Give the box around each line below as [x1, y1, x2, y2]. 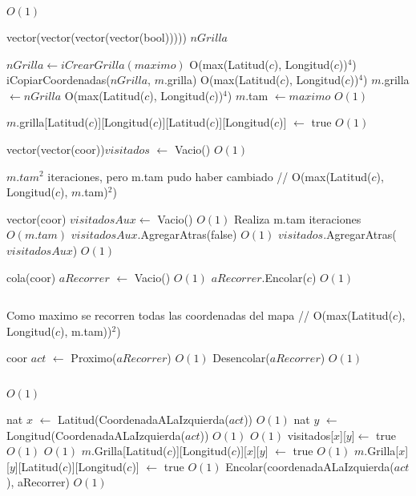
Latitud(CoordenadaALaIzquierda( [57, 410, 229, 427]
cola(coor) [6, 268, 56, 285]
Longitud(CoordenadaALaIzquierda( [6, 426, 185, 443]
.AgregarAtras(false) [137, 226, 237, 243]
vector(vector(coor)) [6, 140, 105, 157]
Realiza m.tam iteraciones [233, 210, 361, 227]
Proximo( [71, 349, 117, 366]
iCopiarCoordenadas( [6, 71, 111, 88]
